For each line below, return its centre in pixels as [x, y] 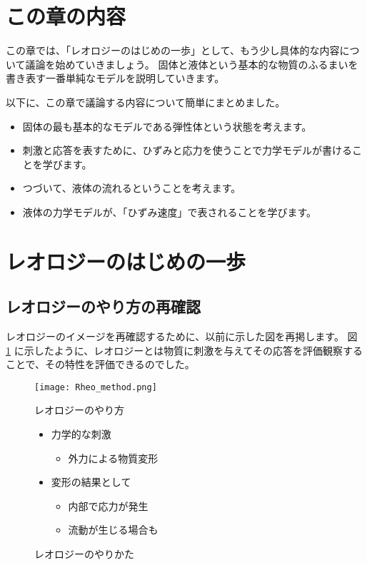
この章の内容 [66, 16]
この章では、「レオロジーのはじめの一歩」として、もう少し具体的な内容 [173, 50]
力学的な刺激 [81, 434]
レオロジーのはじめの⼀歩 [126, 261]
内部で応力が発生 [108, 505]
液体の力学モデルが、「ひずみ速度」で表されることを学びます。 [170, 212]
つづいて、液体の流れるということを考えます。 [132, 188]
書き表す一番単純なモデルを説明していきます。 [115, 78]
